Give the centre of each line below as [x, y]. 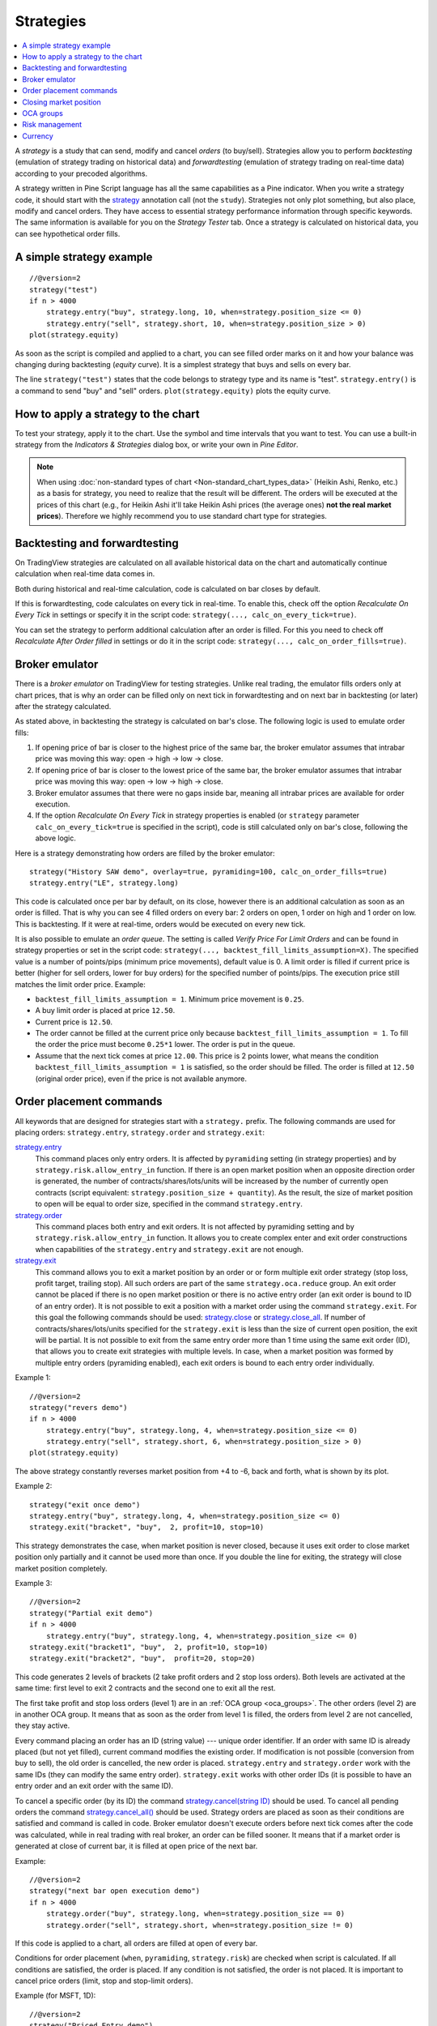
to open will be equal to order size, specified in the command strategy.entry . [169, 1204]
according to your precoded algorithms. [81, 173]
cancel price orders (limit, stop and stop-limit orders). [104, 1981]
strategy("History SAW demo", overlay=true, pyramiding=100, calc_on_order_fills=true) [209, 872]
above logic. [56, 838]
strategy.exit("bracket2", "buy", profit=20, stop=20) [142, 1658]
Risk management [52, 125]
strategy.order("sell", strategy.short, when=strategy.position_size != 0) [199, 1925]
